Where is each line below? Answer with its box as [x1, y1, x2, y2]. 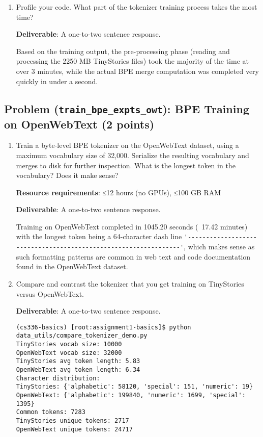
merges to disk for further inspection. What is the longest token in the [16, 160, 236, 170]
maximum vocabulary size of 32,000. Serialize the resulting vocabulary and [16, 149, 249, 160]
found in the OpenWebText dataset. [16, 261, 128, 272]
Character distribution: [16, 374, 100, 382]
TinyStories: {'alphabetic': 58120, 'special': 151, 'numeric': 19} [16, 383, 253, 391]
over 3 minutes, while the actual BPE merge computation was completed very [16, 65, 259, 76]
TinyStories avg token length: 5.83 [16, 357, 140, 365]
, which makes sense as [184, 241, 255, 252]
